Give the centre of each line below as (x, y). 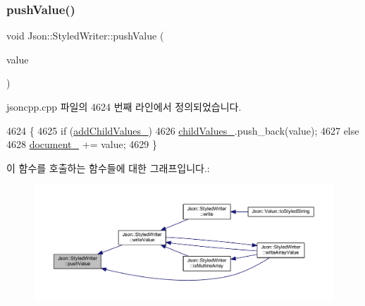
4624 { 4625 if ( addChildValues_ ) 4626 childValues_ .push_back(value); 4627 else (183, 130)
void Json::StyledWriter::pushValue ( (85, 36)
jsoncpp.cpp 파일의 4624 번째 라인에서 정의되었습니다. (124, 106)
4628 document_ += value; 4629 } (82, 144)
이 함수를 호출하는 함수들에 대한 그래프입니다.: (108, 167)
